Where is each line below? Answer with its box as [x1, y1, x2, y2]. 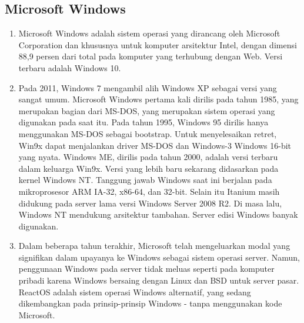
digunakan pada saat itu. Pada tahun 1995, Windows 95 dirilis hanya [18, 116, 269, 128]
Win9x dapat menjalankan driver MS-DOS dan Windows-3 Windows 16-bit [18, 139, 292, 151]
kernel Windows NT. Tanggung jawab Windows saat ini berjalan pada [18, 174, 272, 186]
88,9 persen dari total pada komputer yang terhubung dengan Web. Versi [18, 50, 283, 62]
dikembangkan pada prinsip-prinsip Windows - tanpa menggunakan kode [18, 297, 282, 309]
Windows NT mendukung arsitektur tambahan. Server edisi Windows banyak [18, 208, 298, 221]
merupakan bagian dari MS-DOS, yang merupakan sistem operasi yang [18, 104, 275, 116]
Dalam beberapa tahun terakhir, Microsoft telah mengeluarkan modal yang [18, 239, 290, 252]
